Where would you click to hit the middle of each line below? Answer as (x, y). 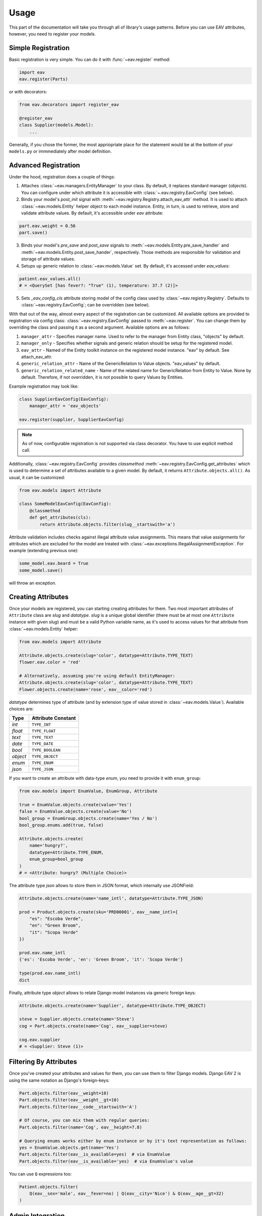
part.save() (33, 233)
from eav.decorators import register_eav (69, 105)
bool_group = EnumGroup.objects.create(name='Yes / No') (88, 818)
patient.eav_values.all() (50, 279)
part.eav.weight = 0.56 (48, 226)
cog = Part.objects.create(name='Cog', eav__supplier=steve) (93, 1026)
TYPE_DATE (42, 743)
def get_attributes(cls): (60, 518)
